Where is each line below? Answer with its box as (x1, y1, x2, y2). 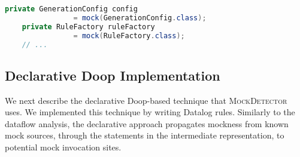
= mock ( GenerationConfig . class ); (73, 13, 207, 22)
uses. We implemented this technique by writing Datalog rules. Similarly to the (5, 106, 295, 118)
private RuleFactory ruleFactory (22, 22, 155, 31)
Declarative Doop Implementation (5, 66, 220, 84)
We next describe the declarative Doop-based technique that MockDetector (5, 94, 287, 106)
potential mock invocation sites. (5, 140, 122, 153)
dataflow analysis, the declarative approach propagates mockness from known (5, 117, 289, 130)
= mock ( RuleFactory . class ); (73, 31, 185, 40)
